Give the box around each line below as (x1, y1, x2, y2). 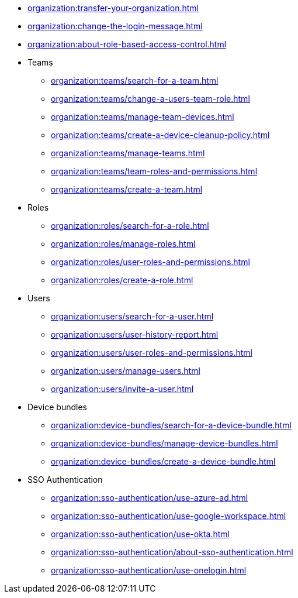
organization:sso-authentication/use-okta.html (51, 529, 230, 539)
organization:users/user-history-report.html (51, 329, 219, 339)
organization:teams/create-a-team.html (51, 184, 203, 194)
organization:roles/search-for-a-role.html (51, 221, 209, 231)
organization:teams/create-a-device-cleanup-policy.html (51, 130, 270, 140)
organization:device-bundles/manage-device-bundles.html (51, 438, 278, 448)
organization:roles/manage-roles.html (51, 239, 196, 249)
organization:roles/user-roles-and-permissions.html (51, 257, 250, 267)
